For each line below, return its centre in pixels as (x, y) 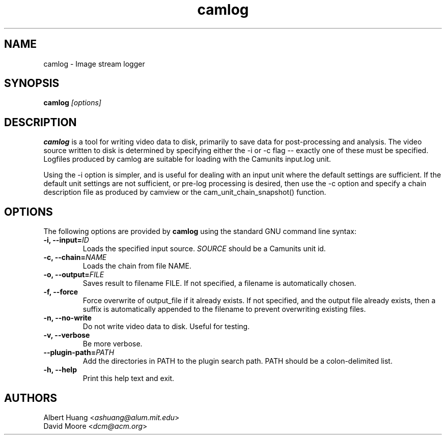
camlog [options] (72, 103)
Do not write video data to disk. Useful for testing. (166, 327)
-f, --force (61, 292)
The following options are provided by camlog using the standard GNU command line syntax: (200, 231)
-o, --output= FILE (74, 275)
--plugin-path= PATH (79, 353)
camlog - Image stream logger (94, 64)
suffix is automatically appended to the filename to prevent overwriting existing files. (224, 309)
